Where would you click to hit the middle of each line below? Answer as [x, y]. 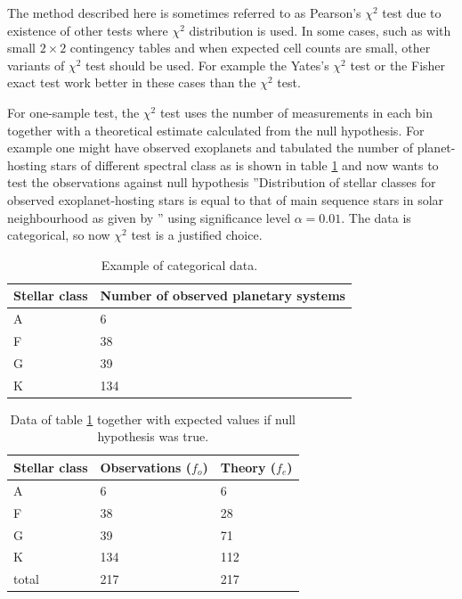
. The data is [376, 217]
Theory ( [248, 467]
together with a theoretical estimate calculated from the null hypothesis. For [216, 130]
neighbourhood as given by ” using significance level [149, 217]
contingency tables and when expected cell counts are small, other [250, 48]
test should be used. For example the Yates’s [207, 65]
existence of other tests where [88, 30]
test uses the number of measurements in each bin [296, 112]
